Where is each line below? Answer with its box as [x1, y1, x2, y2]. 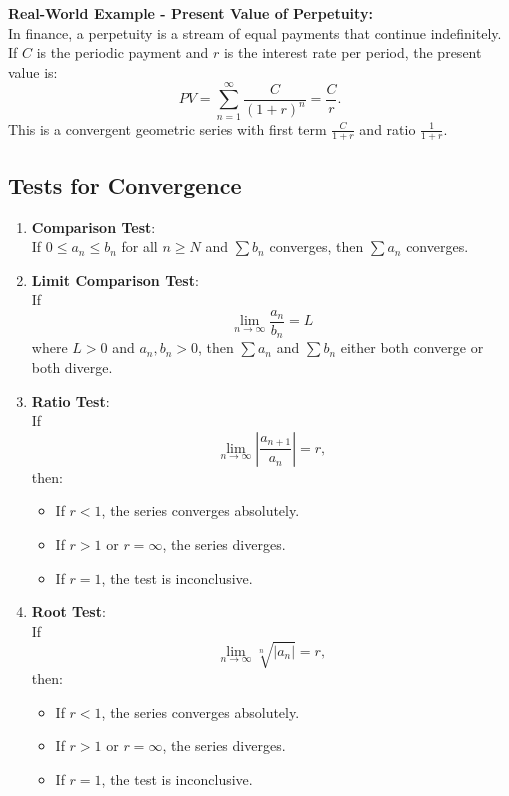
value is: [8, 61, 58, 82]
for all [121, 236, 158, 257]
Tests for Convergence [8, 169, 242, 200]
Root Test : [31, 601, 106, 622]
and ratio [359, 118, 416, 139]
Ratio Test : [31, 390, 110, 411]
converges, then [269, 236, 364, 257]
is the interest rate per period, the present [223, 42, 482, 63]
